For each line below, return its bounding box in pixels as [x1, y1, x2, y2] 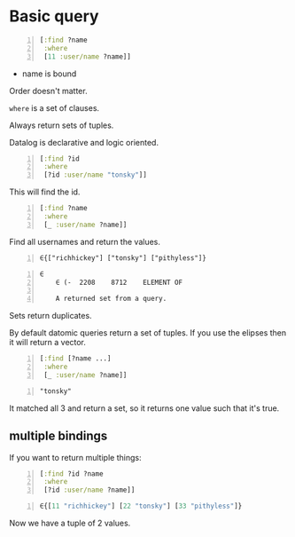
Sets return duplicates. [9, 311, 92, 321]
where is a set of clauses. [9, 102, 100, 113]
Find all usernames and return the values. [9, 236, 161, 247]
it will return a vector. [9, 337, 87, 348]
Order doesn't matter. [9, 85, 88, 96]
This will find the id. [9, 186, 81, 197]
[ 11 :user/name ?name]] [43, 51, 131, 61]
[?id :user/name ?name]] [43, 486, 136, 494]
